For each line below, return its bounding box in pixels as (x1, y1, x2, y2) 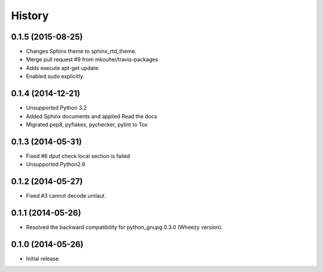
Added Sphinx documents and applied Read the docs (26, 113, 158, 120)
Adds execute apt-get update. (26, 64, 100, 71)
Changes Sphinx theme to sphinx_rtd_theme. (26, 48, 137, 55)
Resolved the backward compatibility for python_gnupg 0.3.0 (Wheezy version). (26, 223, 223, 231)
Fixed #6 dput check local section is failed (26, 152, 130, 159)
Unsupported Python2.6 (26, 161, 86, 168)
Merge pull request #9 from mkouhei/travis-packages (26, 56, 159, 63)
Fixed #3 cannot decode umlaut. (26, 192, 106, 200)
